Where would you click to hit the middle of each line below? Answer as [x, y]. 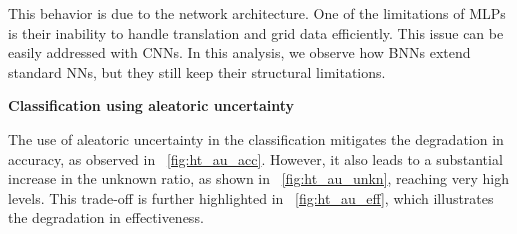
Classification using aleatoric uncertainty [151, 105]
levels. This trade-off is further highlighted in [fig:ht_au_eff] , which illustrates [251, 197]
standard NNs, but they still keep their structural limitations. [197, 71]
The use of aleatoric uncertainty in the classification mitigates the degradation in [256, 138]
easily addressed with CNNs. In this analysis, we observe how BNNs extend [239, 52]
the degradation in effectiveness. [106, 217]
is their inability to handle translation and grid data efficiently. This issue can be [256, 32]
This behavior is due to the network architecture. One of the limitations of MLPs [257, 13]
